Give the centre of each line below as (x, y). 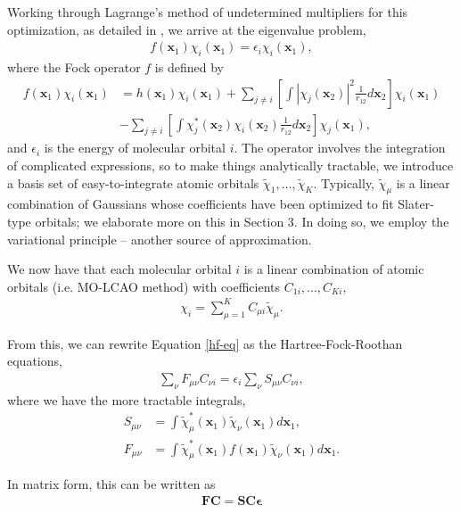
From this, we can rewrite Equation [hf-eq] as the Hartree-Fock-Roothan (205, 343)
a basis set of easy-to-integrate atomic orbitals (133, 182)
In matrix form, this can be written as (111, 484)
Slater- (416, 204)
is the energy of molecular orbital (135, 148)
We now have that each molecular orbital (119, 269)
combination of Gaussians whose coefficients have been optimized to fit (201, 204)
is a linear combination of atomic (334, 269)
